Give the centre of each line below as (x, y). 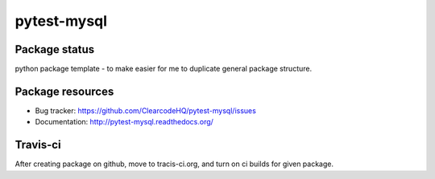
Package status (55, 49)
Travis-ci (38, 145)
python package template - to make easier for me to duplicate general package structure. (164, 69)
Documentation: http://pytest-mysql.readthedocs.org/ (124, 122)
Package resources (64, 91)
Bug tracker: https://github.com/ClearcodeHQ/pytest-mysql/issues (146, 110)
